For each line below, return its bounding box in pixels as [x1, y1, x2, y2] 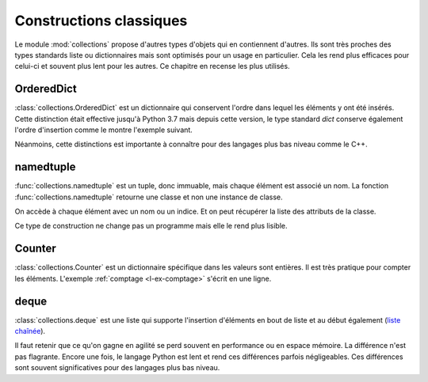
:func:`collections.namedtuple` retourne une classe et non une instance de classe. [14, 192, 283, 202]
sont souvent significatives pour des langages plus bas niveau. [14, 363, 220, 373]
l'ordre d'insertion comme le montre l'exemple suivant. [14, 125, 193, 134]
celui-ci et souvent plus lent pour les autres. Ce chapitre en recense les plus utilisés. [14, 62, 290, 71]
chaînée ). [14, 327, 46, 336]
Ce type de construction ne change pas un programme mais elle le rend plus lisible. [14, 221, 288, 231]
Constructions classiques [14, 12, 188, 29]
